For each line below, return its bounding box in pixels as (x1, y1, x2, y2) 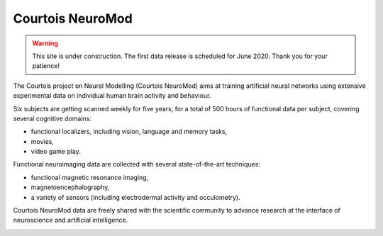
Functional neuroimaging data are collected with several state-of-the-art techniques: (13, 160, 260, 169)
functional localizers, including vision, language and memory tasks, (30, 128, 228, 136)
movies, (30, 137, 55, 145)
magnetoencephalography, (30, 183, 110, 191)
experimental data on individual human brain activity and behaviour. (13, 91, 211, 100)
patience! (32, 62, 60, 70)
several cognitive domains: (13, 114, 91, 123)
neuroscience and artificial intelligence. (13, 216, 128, 225)
